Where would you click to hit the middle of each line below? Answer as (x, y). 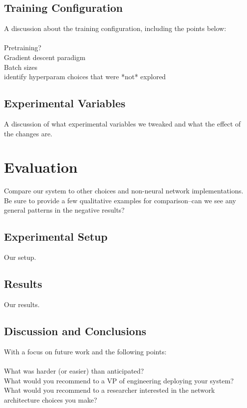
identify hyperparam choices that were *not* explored (85, 77)
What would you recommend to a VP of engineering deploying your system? (119, 380)
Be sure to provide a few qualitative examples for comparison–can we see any (120, 200)
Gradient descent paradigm (45, 57)
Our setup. (20, 257)
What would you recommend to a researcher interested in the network (110, 390)
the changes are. (28, 133)
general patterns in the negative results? (64, 210)
